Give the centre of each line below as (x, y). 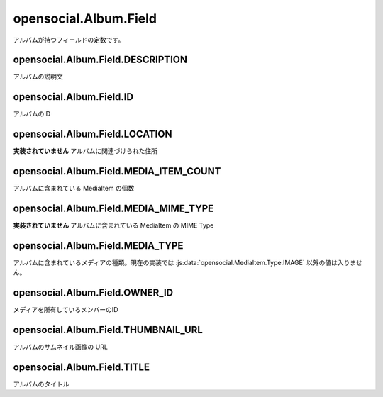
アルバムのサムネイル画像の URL (60, 347)
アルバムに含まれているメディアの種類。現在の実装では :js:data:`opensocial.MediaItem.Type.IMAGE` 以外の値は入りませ (188, 262)
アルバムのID (32, 114)
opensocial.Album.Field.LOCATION (93, 134)
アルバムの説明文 (38, 77)
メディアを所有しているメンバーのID (66, 310)
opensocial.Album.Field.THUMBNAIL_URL (108, 330)
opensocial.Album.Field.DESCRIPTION (100, 60)
